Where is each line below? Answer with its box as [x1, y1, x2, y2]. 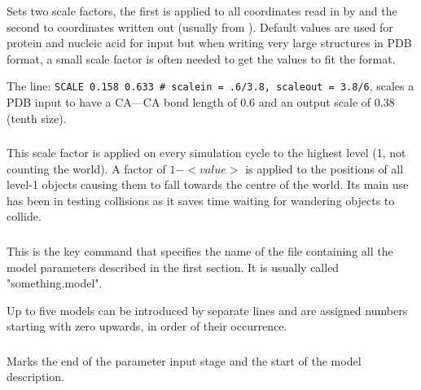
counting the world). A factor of [7, 160, 166, 177]
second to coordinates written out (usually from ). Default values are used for [7, 18, 393, 35]
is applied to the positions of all [245, 160, 404, 177]
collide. [7, 208, 42, 225]
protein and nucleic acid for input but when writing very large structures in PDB [7, 34, 412, 51]
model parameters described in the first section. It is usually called [7, 258, 340, 275]
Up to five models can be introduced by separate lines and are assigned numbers [7, 301, 408, 318]
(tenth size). [7, 109, 67, 126]
